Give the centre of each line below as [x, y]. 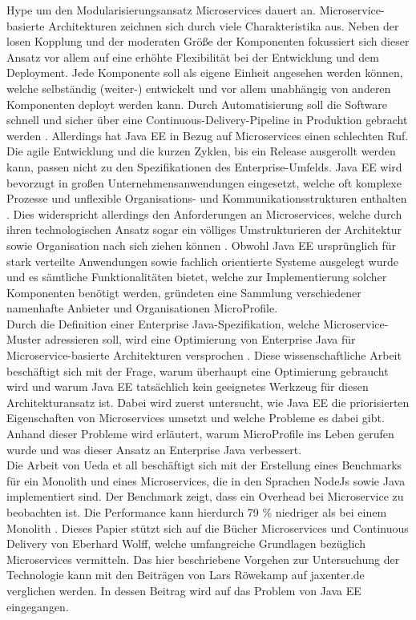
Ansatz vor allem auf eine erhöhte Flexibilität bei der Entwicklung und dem [193, 56]
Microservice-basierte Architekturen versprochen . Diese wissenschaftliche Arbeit [204, 355]
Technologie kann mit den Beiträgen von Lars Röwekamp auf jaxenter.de [186, 575]
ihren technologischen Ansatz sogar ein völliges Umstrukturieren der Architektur [204, 229]
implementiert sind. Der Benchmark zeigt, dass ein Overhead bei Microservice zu [205, 496]
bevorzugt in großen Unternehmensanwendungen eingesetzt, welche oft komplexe [204, 182]
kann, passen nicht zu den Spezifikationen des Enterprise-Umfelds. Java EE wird [204, 166]
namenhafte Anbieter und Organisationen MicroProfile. [142, 308]
